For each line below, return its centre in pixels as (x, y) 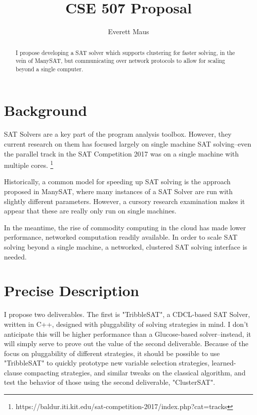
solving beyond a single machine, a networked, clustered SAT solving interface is (126, 247)
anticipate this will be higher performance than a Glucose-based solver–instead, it (128, 334)
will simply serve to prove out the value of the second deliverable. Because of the (126, 343)
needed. (15, 256)
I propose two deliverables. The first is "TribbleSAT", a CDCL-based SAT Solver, (127, 314)
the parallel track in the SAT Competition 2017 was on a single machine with (122, 153)
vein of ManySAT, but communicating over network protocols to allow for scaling (120, 61)
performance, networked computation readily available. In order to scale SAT (121, 237)
